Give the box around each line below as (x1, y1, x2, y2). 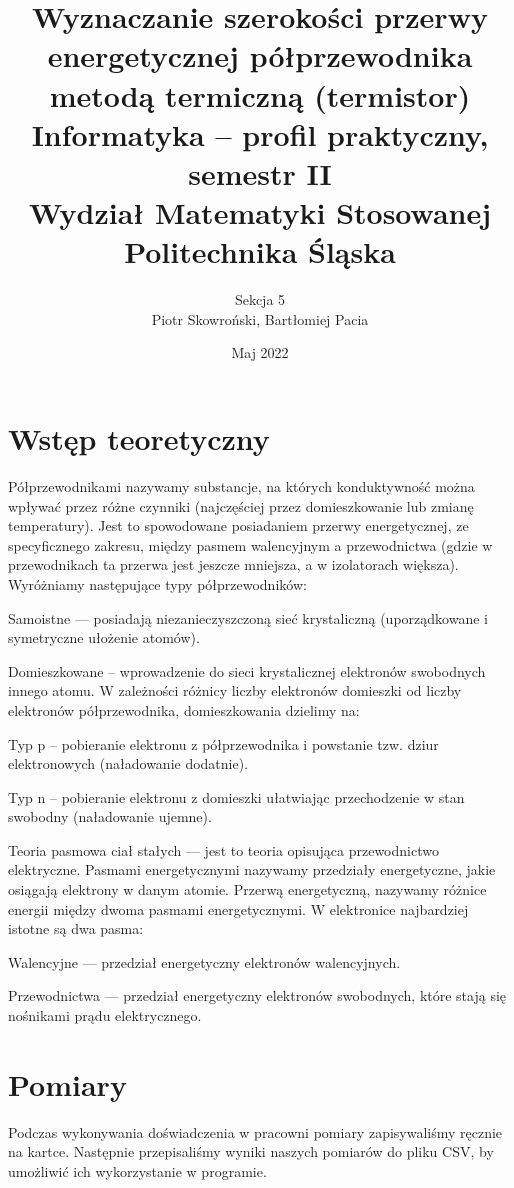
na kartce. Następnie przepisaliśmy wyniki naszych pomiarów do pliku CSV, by (8, 1141, 494, 1162)
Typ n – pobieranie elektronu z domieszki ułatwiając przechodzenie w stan (8, 786, 465, 807)
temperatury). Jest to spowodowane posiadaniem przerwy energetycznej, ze (8, 515, 469, 536)
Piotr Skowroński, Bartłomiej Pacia (151, 308, 369, 329)
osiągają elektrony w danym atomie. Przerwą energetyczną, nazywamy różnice (8, 879, 487, 900)
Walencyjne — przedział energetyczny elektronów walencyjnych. (8, 951, 401, 972)
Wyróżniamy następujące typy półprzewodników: (8, 573, 307, 594)
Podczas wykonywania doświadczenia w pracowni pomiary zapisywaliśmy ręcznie (8, 1121, 503, 1142)
